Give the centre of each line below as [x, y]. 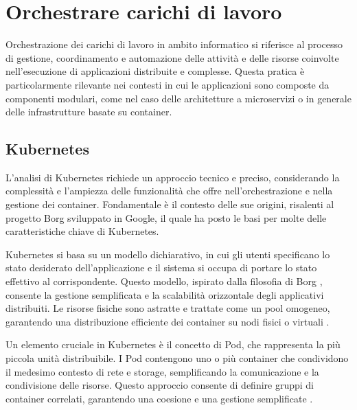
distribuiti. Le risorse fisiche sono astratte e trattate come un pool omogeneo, [168, 308]
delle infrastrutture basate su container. [89, 112]
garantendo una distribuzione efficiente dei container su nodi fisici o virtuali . [168, 321]
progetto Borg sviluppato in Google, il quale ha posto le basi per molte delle [166, 217]
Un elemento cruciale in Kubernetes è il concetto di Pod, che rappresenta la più [173, 344]
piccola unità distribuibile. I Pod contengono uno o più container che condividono [177, 358]
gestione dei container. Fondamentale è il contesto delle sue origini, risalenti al [170, 204]
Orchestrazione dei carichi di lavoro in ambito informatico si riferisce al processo [174, 44]
